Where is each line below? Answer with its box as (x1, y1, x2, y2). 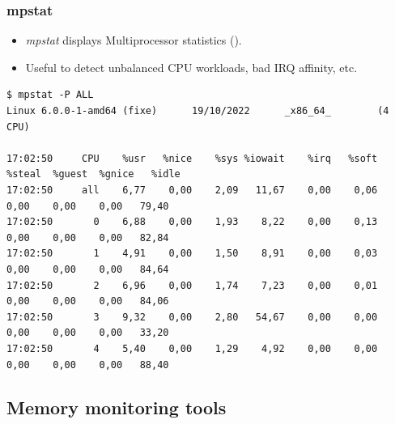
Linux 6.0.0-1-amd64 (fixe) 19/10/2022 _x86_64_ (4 (6, 105, 389, 117)
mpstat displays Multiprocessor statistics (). (25, 32, 242, 49)
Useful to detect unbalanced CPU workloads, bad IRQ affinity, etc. (25, 58, 358, 75)
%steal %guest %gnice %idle (6, 168, 181, 180)
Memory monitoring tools (6, 395, 227, 420)
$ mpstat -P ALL (6, 89, 94, 101)
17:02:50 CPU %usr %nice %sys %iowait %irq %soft (6, 152, 378, 164)
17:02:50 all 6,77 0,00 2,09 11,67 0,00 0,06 (6, 184, 378, 196)
